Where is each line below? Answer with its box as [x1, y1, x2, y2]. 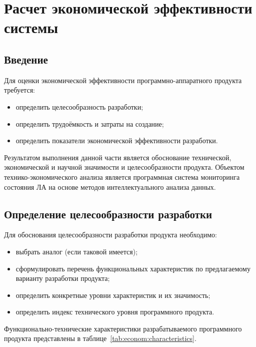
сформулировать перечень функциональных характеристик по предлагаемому [15, 263, 250, 273]
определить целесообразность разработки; [15, 101, 143, 112]
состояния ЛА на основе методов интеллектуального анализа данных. [4, 181, 216, 192]
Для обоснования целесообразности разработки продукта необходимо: [4, 229, 217, 240]
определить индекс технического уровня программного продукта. [15, 306, 214, 317]
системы [4, 17, 58, 38]
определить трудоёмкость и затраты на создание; [15, 118, 164, 129]
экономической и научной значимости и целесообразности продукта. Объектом [4, 162, 244, 172]
